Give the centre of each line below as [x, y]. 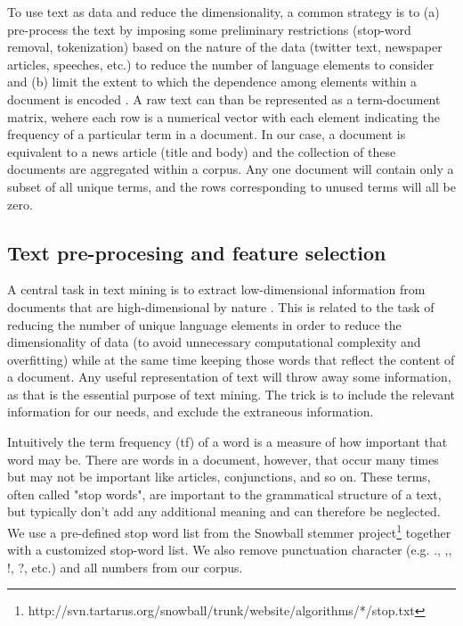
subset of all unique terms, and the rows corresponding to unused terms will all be [231, 186]
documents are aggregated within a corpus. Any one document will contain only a [231, 169]
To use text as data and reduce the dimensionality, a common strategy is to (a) [223, 12]
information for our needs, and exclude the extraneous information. [191, 412]
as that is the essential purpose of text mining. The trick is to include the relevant [231, 394]
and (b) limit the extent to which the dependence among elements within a [212, 82]
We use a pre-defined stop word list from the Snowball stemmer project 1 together [229, 531]
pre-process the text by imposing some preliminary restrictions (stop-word [209, 29]
